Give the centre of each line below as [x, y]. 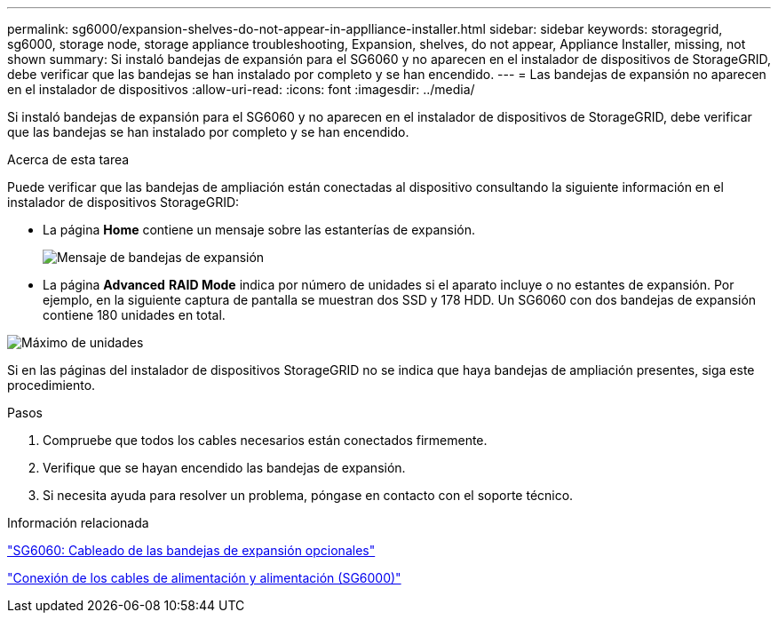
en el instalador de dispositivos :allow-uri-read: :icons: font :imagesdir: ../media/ [241, 89]
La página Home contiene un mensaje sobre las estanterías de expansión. [259, 230]
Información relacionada [78, 523]
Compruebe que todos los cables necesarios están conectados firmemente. [265, 440]
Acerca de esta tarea [68, 159]
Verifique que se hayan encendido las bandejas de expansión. [224, 468]
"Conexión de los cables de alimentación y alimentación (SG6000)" [204, 578]
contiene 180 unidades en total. [134, 315]
